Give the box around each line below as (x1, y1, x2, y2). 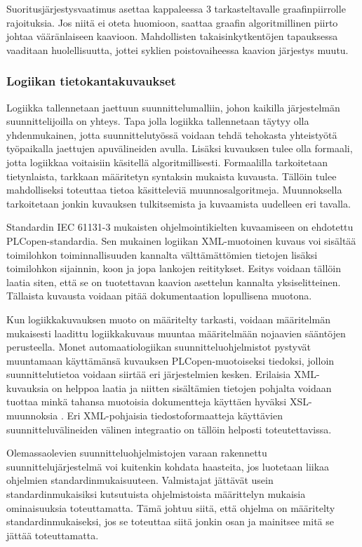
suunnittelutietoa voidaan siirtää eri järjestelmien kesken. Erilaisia (6, 367, 291, 381)
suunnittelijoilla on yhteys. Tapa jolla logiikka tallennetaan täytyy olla (6, 114, 309, 128)
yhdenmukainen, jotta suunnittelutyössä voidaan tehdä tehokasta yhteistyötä (6, 127, 337, 142)
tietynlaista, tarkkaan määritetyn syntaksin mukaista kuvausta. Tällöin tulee (6, 168, 337, 183)
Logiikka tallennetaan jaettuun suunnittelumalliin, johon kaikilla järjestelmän (6, 100, 340, 114)
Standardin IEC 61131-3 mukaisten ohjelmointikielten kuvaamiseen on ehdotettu (6, 220, 354, 234)
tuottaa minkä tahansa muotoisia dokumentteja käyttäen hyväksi (6, 394, 287, 409)
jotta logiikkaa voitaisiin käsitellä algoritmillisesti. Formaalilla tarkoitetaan (6, 154, 328, 169)
